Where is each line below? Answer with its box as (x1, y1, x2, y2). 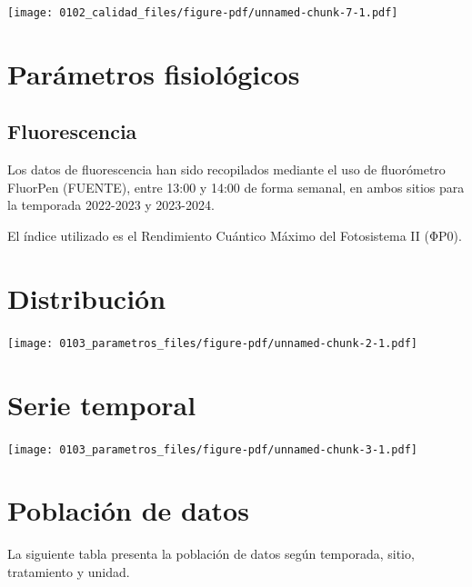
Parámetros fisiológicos (7, 55, 300, 92)
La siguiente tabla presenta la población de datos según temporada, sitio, (7, 544, 415, 563)
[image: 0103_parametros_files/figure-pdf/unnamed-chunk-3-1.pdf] (7, 443, 418, 456)
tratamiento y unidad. (7, 562, 130, 581)
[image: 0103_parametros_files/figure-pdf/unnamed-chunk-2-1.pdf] (7, 336, 418, 350)
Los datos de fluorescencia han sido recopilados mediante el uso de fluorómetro (7, 160, 446, 179)
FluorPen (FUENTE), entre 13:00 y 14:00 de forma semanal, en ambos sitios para (7, 177, 465, 196)
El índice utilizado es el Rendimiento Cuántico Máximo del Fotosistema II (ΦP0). (7, 226, 462, 245)
